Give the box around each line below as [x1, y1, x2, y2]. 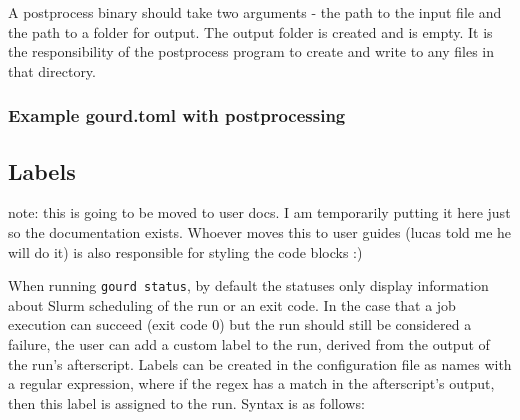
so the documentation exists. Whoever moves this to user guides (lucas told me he [8, 222, 512, 243]
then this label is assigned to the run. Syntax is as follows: [8, 392, 365, 413]
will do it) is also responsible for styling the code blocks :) [8, 241, 363, 262]
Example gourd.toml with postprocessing [8, 103, 346, 128]
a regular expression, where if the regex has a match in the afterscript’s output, [8, 373, 495, 394]
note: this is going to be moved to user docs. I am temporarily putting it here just [8, 202, 511, 223]
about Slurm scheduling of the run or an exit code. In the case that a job [8, 294, 456, 315]
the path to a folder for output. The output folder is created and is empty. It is [8, 21, 493, 42]
